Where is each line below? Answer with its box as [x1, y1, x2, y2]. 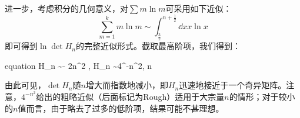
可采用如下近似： [165, 2, 232, 14]
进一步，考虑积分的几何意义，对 [5, 2, 128, 14]
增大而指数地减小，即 [85, 79, 168, 91]
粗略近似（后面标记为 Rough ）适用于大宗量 [61, 90, 225, 102]
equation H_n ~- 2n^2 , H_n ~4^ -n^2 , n [5, 59, 152, 71]
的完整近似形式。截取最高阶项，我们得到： [75, 40, 241, 52]
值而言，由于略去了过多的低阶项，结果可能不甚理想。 [18, 102, 224, 114]
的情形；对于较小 [229, 90, 295, 102]
